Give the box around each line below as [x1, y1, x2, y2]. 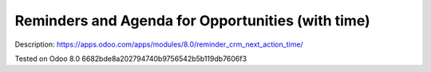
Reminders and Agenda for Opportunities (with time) [14, 12, 370, 29]
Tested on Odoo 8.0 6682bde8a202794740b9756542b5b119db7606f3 [14, 54, 247, 63]
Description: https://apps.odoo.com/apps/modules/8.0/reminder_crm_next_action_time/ [14, 40, 303, 49]
